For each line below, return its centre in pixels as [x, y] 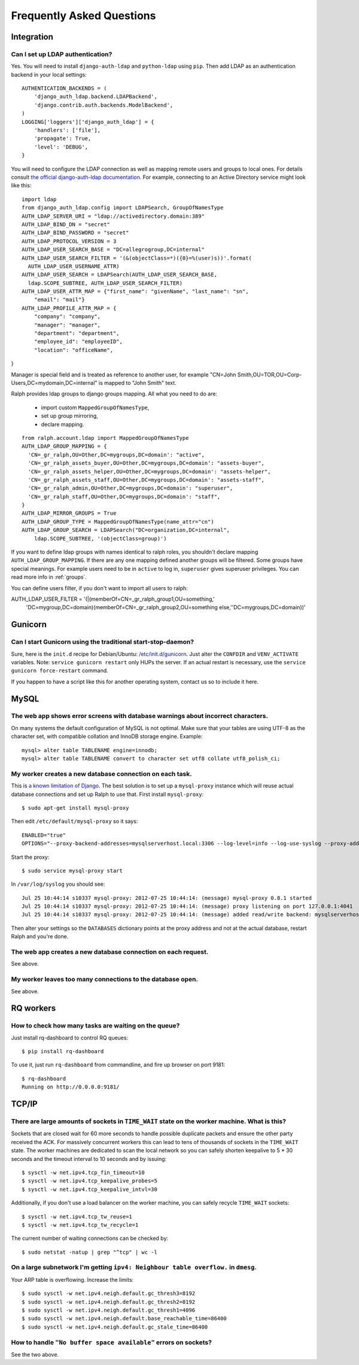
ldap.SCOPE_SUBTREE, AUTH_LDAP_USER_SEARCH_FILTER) [105, 283]
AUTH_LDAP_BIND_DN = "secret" [66, 224]
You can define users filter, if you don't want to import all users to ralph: [99, 588]
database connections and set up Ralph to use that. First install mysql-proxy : [107, 794]
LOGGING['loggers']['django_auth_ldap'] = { [88, 122]
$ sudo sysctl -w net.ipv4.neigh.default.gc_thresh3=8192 [109, 1293]
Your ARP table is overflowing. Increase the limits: [72, 1279]
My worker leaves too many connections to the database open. [105, 980]
